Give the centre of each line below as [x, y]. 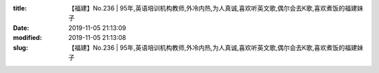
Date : [21, 27]
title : [20, 8]
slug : [20, 47]
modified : [27, 38]
